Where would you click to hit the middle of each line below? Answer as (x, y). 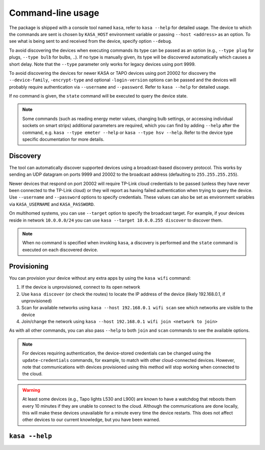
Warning (31, 390)
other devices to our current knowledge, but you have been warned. (91, 420)
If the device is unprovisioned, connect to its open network (81, 287)
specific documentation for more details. (63, 139)
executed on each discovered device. (60, 250)
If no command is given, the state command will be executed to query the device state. (98, 96)
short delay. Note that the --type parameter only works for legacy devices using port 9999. (102, 64)
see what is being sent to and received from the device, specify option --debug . (91, 41)
